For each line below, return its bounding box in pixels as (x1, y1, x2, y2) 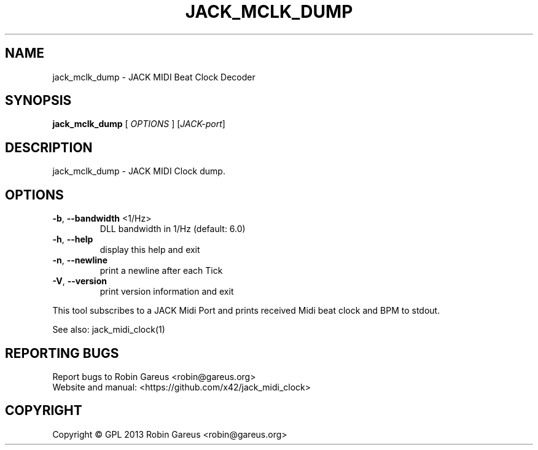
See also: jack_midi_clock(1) (52, 324, 165, 335)
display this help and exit (99, 244, 200, 255)
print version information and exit (99, 286, 234, 297)
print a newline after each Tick (99, 265, 223, 276)
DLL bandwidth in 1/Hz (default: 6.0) (99, 223, 246, 235)
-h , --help (52, 234, 93, 245)
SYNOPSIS (5, 93, 72, 109)
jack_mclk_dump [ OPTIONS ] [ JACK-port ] (52, 118, 225, 130)
